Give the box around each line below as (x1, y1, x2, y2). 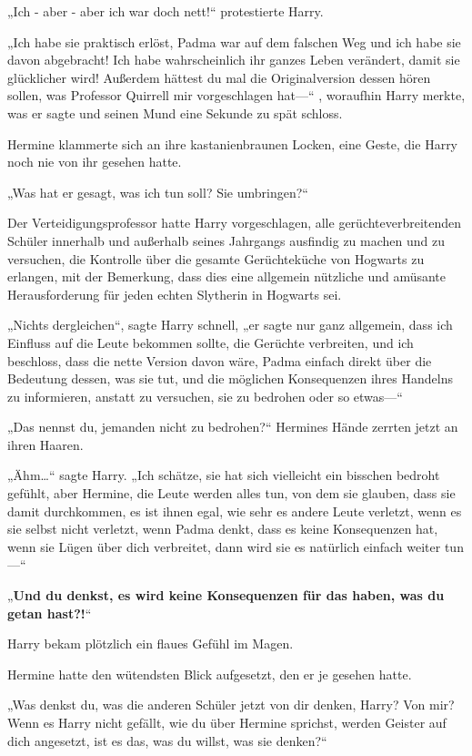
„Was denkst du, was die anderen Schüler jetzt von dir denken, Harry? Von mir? (7, 695, 455, 714)
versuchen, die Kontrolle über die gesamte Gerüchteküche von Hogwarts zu (7, 249, 425, 268)
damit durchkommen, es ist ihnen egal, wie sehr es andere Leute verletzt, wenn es (7, 501, 462, 520)
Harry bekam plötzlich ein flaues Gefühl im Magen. (7, 634, 294, 653)
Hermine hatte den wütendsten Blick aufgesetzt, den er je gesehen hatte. (7, 664, 412, 683)
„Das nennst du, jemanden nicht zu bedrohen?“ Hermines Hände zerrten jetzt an (7, 417, 458, 436)
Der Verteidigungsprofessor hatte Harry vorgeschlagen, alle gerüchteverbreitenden (7, 213, 462, 232)
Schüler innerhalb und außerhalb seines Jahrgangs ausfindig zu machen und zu (7, 230, 445, 250)
